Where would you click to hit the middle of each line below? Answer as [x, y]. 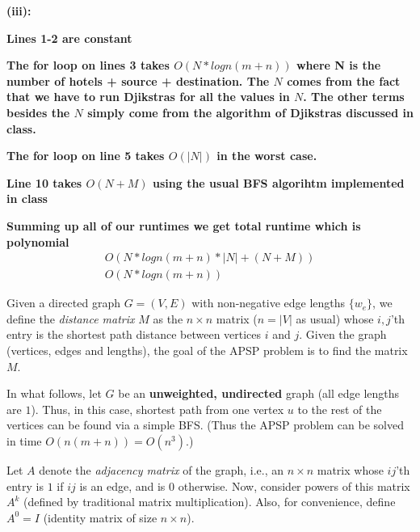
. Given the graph [343, 334]
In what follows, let [54, 393]
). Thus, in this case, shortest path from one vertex [157, 409]
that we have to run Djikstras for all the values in [148, 97]
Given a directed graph [63, 303]
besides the [38, 112]
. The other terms [354, 97]
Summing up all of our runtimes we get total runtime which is [184, 225]
